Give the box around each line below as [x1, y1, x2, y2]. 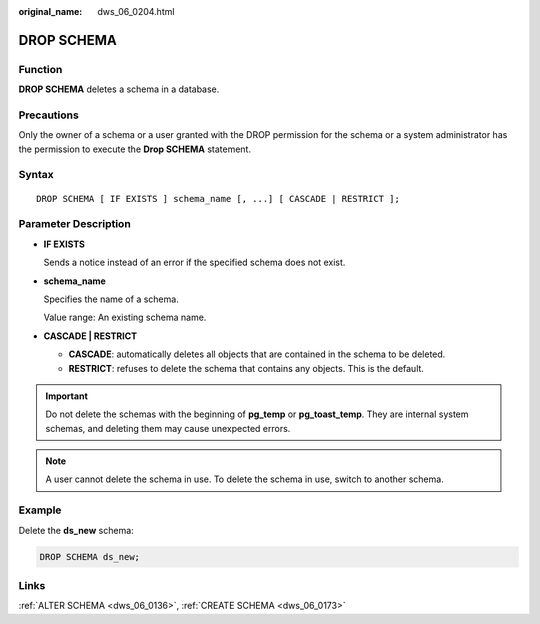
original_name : [18, 6, 83, 17]
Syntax [18, 168, 54, 182]
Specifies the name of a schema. [43, 293, 179, 305]
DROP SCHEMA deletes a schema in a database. [18, 83, 220, 95]
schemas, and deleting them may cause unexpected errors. [45, 422, 291, 434]
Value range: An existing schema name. [43, 311, 207, 324]
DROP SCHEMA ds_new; [39, 551, 140, 562]
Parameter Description [18, 217, 132, 231]
